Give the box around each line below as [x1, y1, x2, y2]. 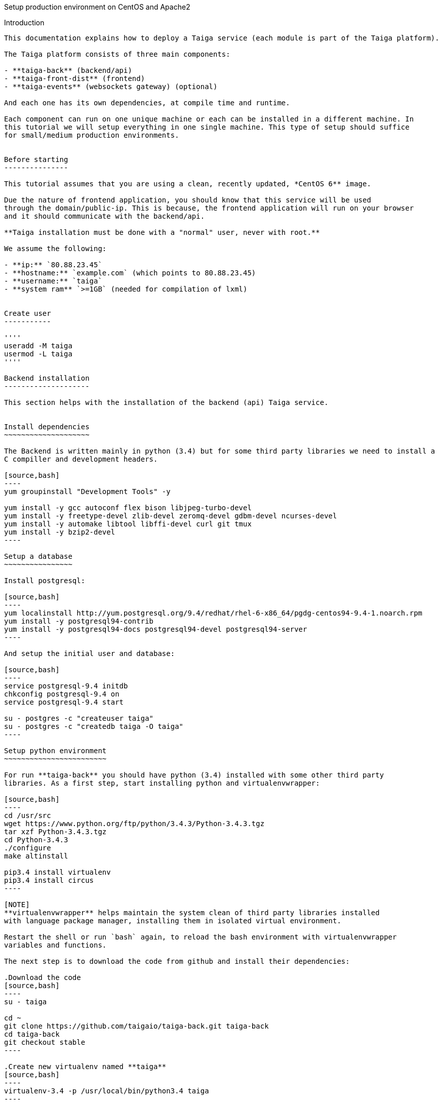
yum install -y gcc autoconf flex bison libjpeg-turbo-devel [4, 504, 252, 512]
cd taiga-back [4, 1030, 60, 1038]
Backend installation [4, 374, 90, 382]
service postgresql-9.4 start [4, 698, 124, 706]
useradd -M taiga [4, 342, 72, 350]
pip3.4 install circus [4, 876, 94, 884]
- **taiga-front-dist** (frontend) [4, 74, 145, 83]
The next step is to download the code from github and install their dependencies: [4, 957, 350, 965]
